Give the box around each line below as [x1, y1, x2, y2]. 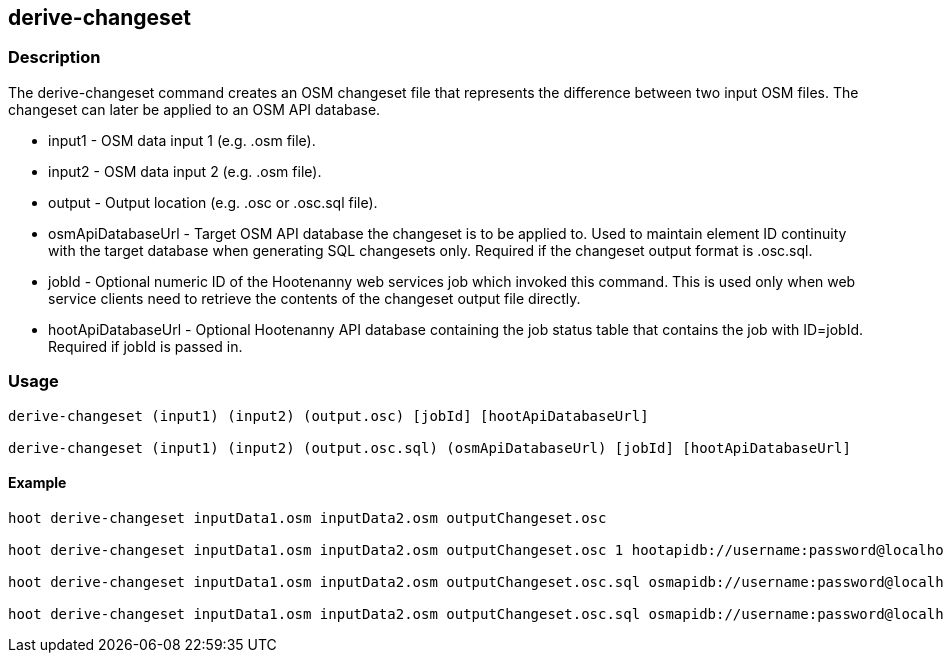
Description [8, 47, 101, 68]
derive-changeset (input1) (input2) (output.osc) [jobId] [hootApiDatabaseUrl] [8, 407, 649, 424]
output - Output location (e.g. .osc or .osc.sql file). [48, 193, 378, 211]
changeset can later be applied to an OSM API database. [8, 100, 381, 118]
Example [8, 474, 67, 492]
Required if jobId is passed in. [48, 337, 243, 355]
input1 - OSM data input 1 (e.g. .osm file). [48, 131, 316, 149]
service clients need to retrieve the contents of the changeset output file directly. [48, 289, 581, 307]
